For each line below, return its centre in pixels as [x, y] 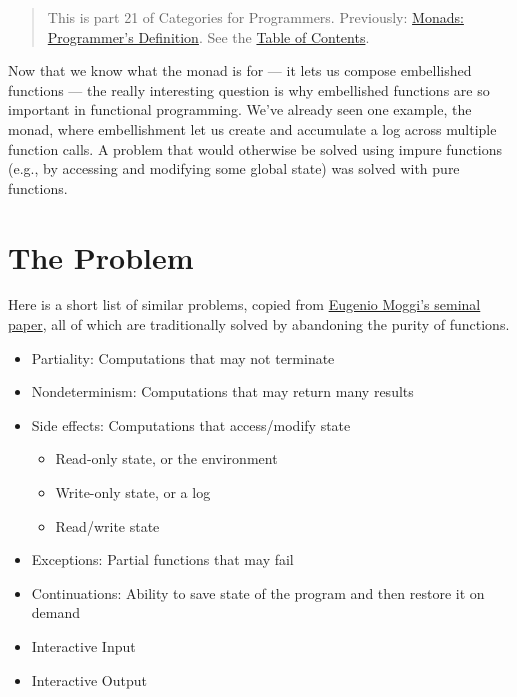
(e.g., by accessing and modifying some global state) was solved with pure [234, 168]
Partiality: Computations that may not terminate [183, 357]
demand [56, 612]
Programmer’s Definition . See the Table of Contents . [208, 36]
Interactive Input [83, 646]
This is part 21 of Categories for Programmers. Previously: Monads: [255, 17]
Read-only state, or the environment [166, 458]
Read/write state [107, 525]
